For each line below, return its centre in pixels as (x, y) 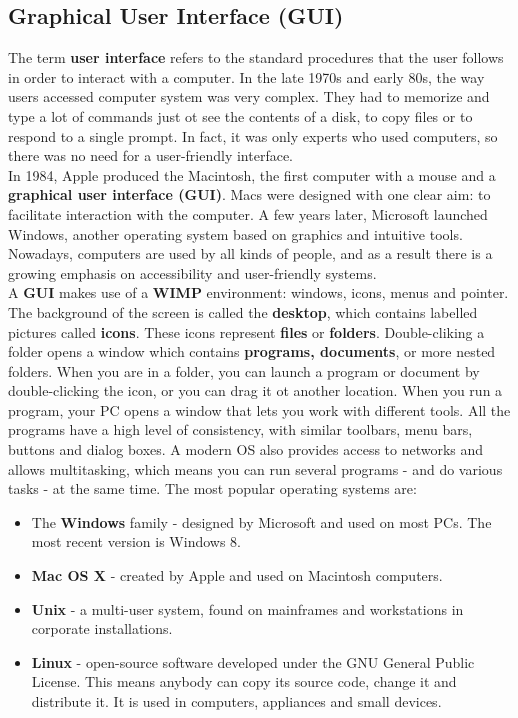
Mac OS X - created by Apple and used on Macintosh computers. (237, 575)
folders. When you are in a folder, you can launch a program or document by (244, 370)
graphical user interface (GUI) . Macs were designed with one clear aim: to (249, 194)
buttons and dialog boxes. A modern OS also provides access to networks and (246, 449)
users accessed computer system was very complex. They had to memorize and (249, 96)
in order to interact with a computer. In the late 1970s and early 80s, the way (246, 76)
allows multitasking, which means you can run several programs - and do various (255, 468)
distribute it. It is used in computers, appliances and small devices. (236, 701)
